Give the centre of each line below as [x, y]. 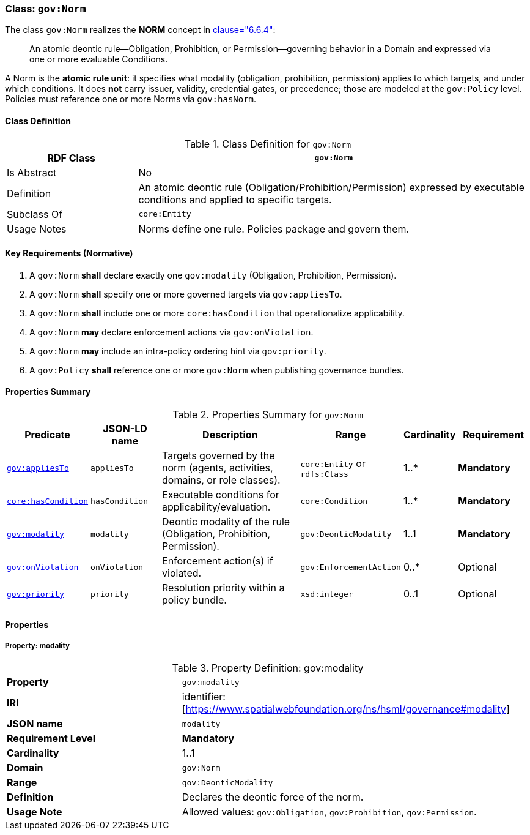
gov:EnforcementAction [351, 567]
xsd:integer [327, 594]
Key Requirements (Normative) [69, 253]
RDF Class [72, 158]
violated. [182, 573]
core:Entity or [333, 463]
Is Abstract [32, 172]
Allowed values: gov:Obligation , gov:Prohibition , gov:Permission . [329, 812]
